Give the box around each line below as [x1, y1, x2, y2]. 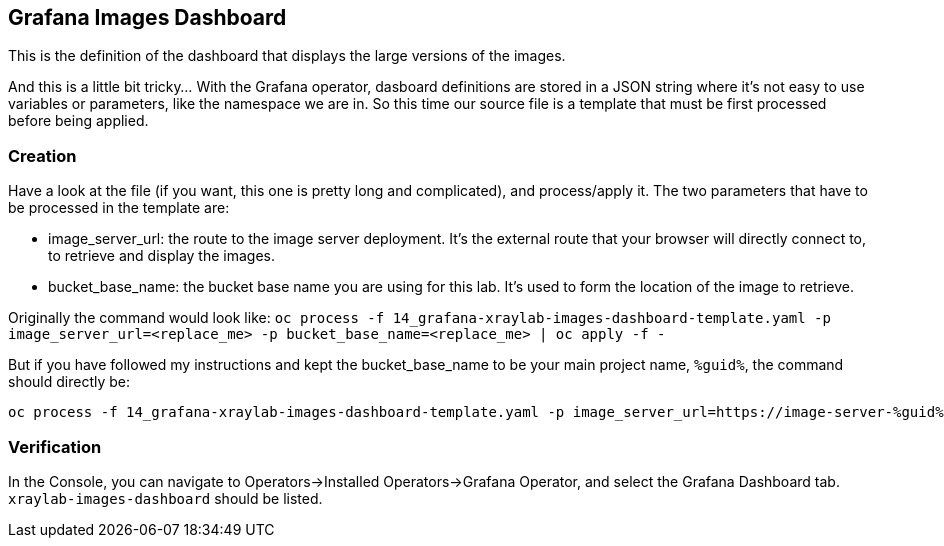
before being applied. [8, 112, 149, 130]
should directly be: [8, 373, 131, 391]
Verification [8, 436, 102, 457]
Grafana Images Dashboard [8, 5, 287, 30]
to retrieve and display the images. [48, 247, 276, 265]
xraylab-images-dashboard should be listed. [8, 489, 323, 507]
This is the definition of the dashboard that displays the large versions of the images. [8, 47, 566, 65]
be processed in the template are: [8, 199, 230, 217]
